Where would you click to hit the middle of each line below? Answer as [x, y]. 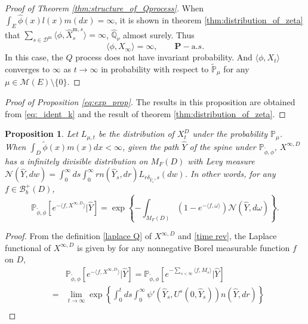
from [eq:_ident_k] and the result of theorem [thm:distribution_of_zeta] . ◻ [145, 113]
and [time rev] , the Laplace [227, 236]
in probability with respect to [155, 68]
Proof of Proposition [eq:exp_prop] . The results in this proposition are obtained [150, 101]
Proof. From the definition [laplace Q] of [78, 236]
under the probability [230, 134]
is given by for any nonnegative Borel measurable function [184, 247]
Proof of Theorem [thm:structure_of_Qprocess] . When [104, 8]
